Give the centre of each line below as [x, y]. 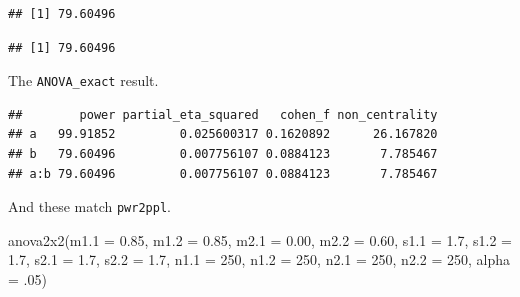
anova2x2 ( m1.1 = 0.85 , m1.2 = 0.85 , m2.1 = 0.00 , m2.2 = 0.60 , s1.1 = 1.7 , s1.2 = [260, 239]
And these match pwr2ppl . [89, 206]
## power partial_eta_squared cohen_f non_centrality [223, 114]
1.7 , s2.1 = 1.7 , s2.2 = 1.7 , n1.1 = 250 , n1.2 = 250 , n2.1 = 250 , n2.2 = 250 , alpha [259, 259]
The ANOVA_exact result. [83, 80]
